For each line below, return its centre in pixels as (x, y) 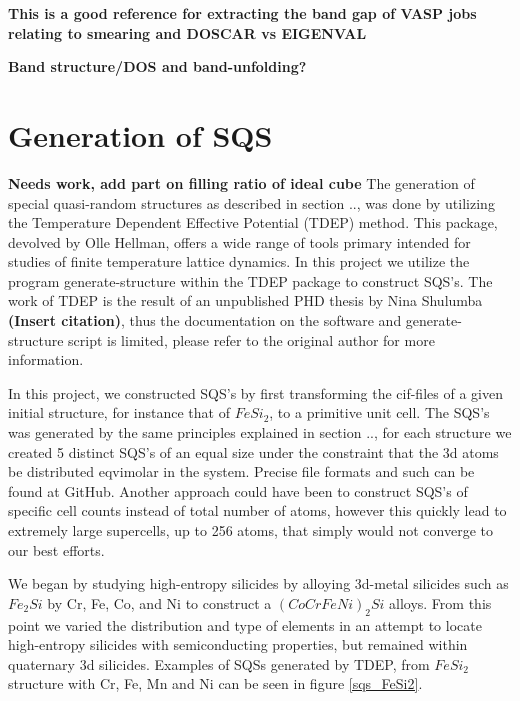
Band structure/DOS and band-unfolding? (157, 66)
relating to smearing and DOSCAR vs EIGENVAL (187, 32)
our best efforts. (56, 549)
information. (46, 359)
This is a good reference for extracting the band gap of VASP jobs (242, 13)
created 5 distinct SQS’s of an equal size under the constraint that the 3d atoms (253, 451)
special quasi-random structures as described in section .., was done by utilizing (251, 202)
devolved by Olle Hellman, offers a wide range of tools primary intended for (239, 241)
